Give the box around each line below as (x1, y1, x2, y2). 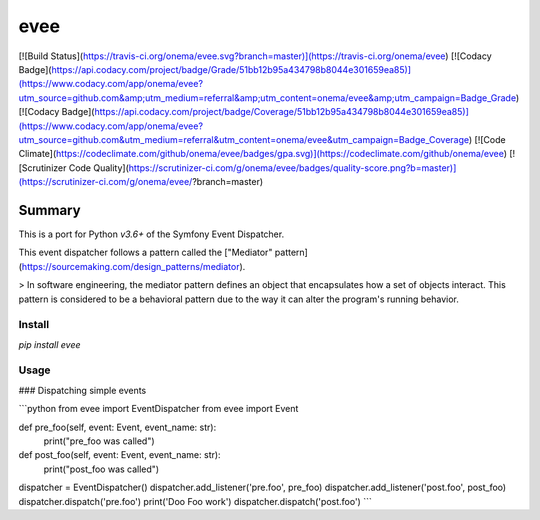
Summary (18, 201, 81, 219)
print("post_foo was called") (43, 463, 160, 475)
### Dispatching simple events (18, 384, 147, 396)
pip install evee (18, 338, 81, 350)
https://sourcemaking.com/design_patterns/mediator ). (21, 260, 246, 272)
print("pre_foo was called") (43, 435, 155, 447)
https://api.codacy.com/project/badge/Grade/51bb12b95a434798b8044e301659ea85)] (51, 63, 412, 75)
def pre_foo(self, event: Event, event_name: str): (18, 421, 217, 433)
